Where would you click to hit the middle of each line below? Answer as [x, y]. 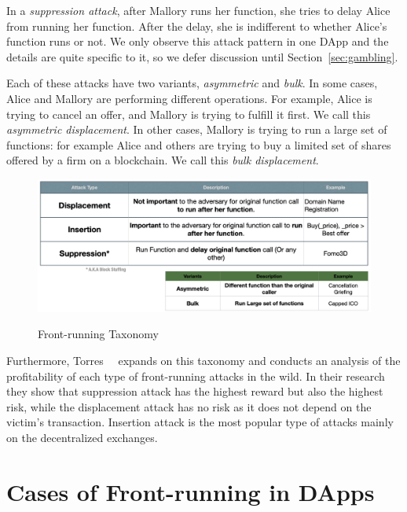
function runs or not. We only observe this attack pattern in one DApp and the [198, 41]
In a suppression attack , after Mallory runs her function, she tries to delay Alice [198, 10]
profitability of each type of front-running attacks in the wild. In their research [196, 376]
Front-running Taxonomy [98, 334]
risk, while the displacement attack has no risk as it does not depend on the [189, 406]
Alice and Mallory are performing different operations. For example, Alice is [189, 98]
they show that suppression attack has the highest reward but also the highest [195, 391]
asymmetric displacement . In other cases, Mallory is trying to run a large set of [197, 129]
